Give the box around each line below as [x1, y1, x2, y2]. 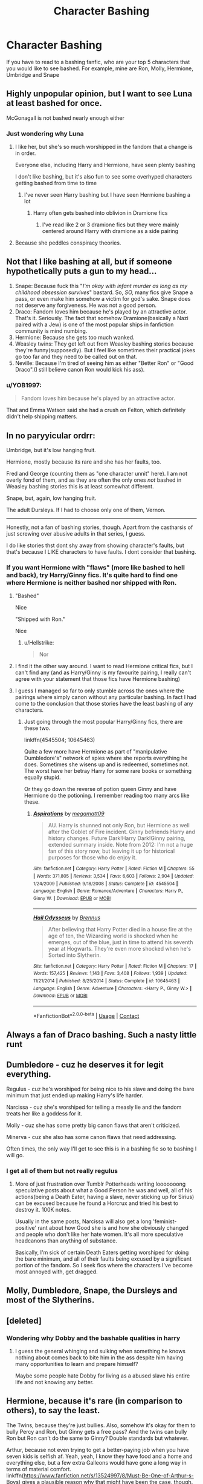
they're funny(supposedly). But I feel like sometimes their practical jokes [14, 346, 195, 353]
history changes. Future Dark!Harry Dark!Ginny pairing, [48, 835, 185, 842]
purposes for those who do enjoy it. [48, 854, 137, 861]
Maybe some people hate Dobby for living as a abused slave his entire [14, 1372, 190, 1379]
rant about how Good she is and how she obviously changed [37, 1224, 189, 1231]
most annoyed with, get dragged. [14, 1268, 98, 1275]
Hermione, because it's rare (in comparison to [6, 1396, 183, 1407]
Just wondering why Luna [6, 129, 84, 137]
